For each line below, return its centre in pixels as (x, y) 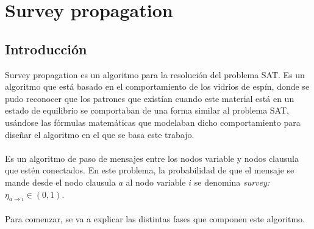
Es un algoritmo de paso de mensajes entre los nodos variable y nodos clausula (152, 158)
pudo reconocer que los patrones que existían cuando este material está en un (150, 98)
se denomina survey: (232, 182)
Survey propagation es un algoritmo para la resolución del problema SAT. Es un (155, 74)
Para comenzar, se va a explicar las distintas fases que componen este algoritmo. (155, 218)
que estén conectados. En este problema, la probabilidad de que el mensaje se (150, 170)
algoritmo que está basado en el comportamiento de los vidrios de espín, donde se (157, 86)
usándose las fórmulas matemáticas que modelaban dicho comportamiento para (153, 122)
